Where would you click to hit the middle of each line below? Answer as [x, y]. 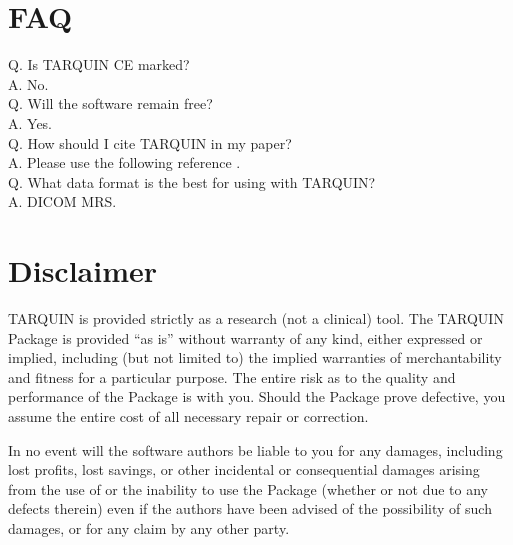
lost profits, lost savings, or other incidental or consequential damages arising [244, 469]
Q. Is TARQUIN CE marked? [99, 64]
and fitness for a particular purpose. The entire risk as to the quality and [232, 376]
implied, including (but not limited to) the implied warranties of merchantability [255, 357]
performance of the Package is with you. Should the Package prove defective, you [257, 396]
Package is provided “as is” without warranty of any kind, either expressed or [245, 337]
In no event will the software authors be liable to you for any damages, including [255, 449]
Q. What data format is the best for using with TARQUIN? [192, 181]
